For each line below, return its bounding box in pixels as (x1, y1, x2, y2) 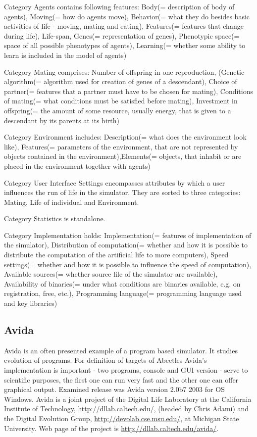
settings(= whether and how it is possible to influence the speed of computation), (4, 259, 252, 269)
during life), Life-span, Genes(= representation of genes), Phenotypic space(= (4, 30, 240, 41)
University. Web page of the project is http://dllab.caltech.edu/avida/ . (4, 423, 219, 433)
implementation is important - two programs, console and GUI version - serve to (4, 365, 248, 375)
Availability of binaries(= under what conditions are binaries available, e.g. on (4, 278, 241, 289)
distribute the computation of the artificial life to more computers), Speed (4, 249, 229, 260)
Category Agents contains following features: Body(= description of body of (4, 1, 235, 11)
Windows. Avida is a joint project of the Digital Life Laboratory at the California (4, 393, 252, 404)
